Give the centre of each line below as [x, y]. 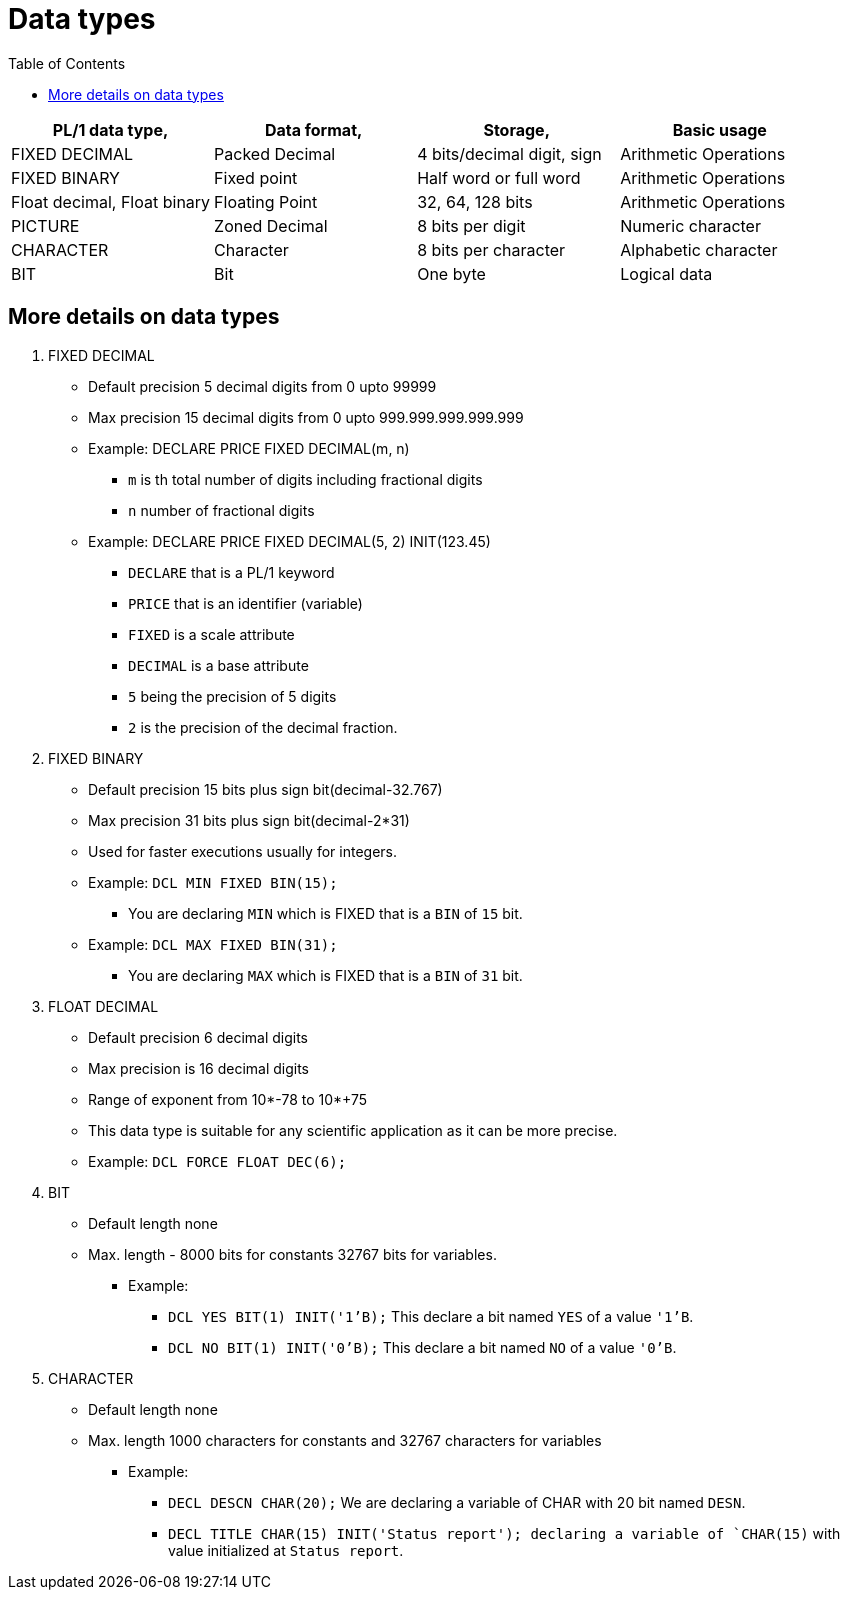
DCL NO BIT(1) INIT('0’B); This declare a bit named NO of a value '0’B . [422, 1347]
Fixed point [256, 177]
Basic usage [719, 129]
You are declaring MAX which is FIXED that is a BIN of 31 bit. [325, 975]
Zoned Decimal [271, 225]
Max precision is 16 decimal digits [199, 1068]
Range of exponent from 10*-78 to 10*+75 [228, 1099]
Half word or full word [499, 177]
